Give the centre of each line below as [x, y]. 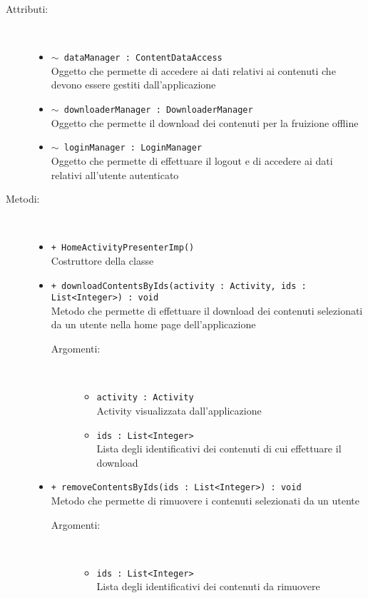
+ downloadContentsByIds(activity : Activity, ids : [179, 286]
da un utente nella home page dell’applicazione [153, 324]
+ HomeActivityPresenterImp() [123, 248]
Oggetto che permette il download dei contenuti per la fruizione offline [205, 122]
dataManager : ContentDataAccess [143, 58]
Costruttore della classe [102, 260]
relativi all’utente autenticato [115, 174]
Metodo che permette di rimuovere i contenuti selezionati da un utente [205, 500]
